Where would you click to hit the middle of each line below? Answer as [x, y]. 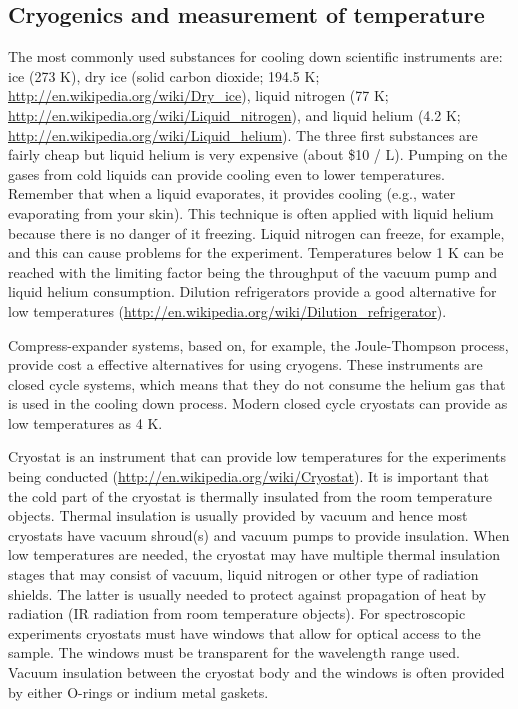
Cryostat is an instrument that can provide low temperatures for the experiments [257, 456]
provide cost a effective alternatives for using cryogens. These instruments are [245, 364]
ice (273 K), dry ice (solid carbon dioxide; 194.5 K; [164, 75]
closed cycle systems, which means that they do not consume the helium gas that [257, 383]
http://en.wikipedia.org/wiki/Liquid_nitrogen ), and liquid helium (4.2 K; [234, 114]
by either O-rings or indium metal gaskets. [138, 691]
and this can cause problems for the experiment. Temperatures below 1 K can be [256, 252]
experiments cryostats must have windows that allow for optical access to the [244, 632]
